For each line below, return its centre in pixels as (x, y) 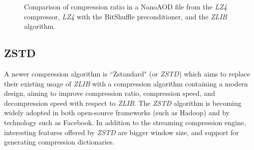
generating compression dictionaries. (59, 142)
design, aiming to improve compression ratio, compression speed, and (110, 93)
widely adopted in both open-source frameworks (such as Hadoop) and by (117, 112)
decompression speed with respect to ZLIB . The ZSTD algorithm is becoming (123, 103)
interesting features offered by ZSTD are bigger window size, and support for (122, 132)
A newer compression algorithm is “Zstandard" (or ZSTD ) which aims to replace (127, 73)
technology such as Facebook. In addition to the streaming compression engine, (125, 122)
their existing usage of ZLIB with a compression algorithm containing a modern (126, 83)
